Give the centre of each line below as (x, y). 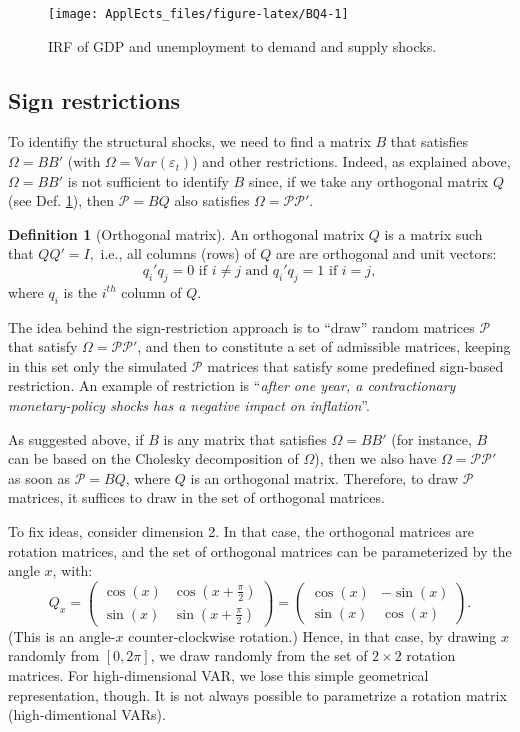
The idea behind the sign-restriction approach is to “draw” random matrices (241, 326)
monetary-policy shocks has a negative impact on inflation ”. (189, 404)
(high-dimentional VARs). (87, 714)
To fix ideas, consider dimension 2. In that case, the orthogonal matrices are (241, 530)
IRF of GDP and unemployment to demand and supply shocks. (242, 45)
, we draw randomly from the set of (259, 655)
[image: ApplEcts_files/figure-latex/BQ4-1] (198, 14)
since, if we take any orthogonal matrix (368, 180)
